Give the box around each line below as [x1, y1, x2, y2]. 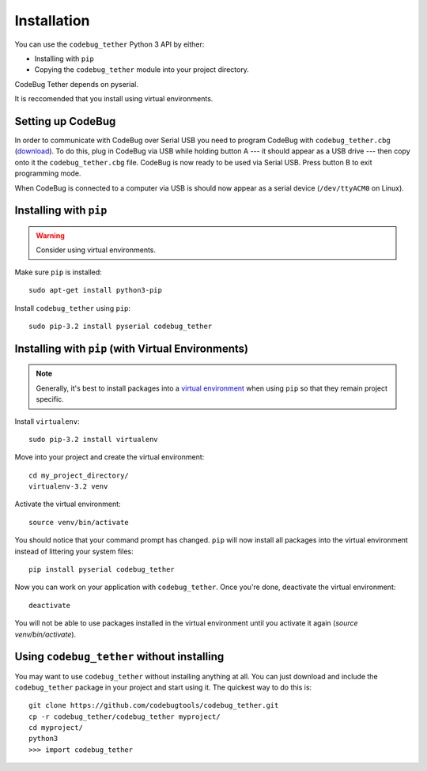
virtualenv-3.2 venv [28, 482, 108, 491]
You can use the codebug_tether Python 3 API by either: [14, 40, 205, 49]
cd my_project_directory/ [28, 471, 130, 480]
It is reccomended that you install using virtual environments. [14, 94, 213, 104]
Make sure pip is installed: [14, 267, 102, 277]
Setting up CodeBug [14, 115, 116, 128]
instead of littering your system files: [14, 546, 134, 556]
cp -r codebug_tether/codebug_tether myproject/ [28, 712, 221, 721]
